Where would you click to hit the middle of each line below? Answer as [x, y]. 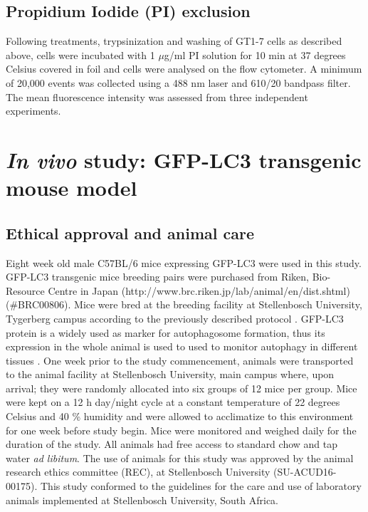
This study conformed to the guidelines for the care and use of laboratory [201, 486]
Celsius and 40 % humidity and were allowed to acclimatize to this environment [180, 416]
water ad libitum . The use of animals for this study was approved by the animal [180, 458]
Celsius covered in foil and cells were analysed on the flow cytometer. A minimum [184, 69]
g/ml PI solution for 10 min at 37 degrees [255, 54]
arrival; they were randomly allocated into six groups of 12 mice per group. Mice [182, 388]
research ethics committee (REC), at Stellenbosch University [138, 472]
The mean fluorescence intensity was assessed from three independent [157, 96]
